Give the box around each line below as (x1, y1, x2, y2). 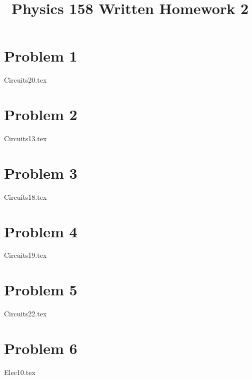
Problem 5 (4, 279, 77, 300)
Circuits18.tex (4, 191, 47, 202)
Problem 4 (4, 221, 77, 241)
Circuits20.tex (4, 75, 47, 85)
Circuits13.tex (4, 133, 47, 144)
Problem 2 (4, 104, 77, 125)
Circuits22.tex (4, 308, 47, 319)
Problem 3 (4, 162, 77, 183)
